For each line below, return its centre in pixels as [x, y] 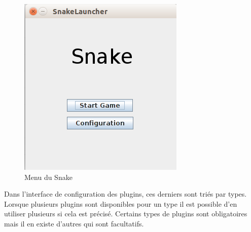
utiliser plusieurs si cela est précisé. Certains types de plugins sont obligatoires [126, 214]
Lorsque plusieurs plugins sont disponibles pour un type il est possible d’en [121, 203]
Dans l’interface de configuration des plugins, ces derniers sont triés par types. [126, 194]
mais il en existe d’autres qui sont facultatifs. [74, 223]
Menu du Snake [48, 177]
